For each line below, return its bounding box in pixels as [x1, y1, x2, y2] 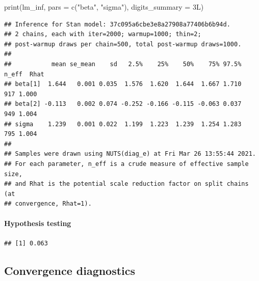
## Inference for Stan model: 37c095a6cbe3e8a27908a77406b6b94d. [4, 20, 230, 28]
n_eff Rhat [4, 70, 44, 78]
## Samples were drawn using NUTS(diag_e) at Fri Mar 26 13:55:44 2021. [4, 150, 256, 158]
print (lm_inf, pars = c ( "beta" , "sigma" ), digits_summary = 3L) [4, 2, 204, 12]
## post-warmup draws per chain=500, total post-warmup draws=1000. [4, 40, 242, 48]
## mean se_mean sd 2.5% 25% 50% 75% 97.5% [4, 60, 242, 68]
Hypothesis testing [4, 218, 71, 229]
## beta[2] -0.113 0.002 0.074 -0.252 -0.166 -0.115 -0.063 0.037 [4, 100, 242, 108]
